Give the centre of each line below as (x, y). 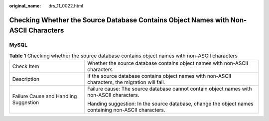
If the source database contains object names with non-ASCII (159, 76)
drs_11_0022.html (66, 6)
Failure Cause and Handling (45, 96)
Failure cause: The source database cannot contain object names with (170, 89)
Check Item (26, 66)
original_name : (25, 6)
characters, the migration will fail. (126, 82)
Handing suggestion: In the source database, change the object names (170, 104)
